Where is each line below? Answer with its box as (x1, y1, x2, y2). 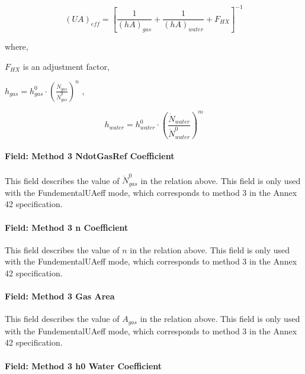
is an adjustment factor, (23, 60, 110, 72)
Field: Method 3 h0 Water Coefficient (5, 359, 162, 372)
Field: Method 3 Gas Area (5, 290, 115, 302)
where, (5, 40, 28, 53)
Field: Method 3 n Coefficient (5, 221, 129, 233)
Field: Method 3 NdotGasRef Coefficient (5, 150, 175, 162)
